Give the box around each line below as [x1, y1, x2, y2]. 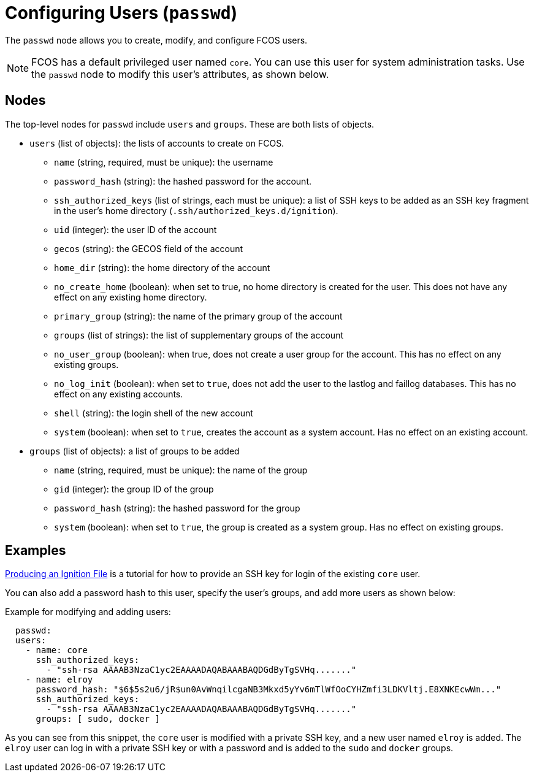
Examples [5, 543, 66, 559]
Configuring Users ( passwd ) [5, 2, 238, 23]
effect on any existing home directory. [54, 291, 207, 302]
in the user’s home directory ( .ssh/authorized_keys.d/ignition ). [54, 205, 338, 216]
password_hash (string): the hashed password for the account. [54, 175, 312, 186]
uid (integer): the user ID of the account [54, 224, 217, 235]
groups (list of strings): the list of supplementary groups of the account [54, 329, 343, 340]
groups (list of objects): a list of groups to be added [29, 445, 240, 456]
